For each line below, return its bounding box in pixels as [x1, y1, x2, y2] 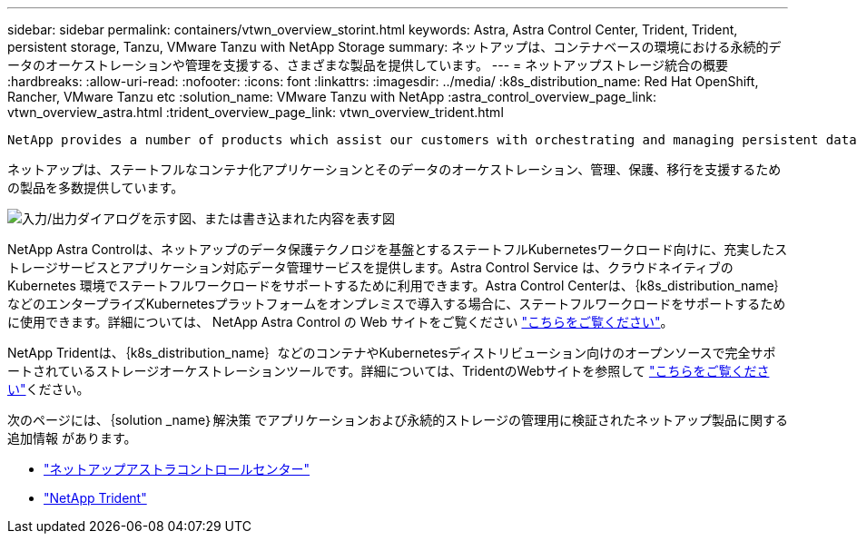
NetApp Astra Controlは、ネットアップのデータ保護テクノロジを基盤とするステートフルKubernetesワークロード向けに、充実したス [7, 241, 788, 257]
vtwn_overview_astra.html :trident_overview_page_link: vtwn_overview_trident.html [7, 104, 504, 120]
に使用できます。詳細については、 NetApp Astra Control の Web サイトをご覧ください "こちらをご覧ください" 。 [7, 314, 674, 330]
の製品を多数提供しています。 [7, 180, 184, 195]
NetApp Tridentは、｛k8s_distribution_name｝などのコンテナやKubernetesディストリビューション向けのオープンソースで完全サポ [7, 345, 776, 360]
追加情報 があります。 [7, 430, 137, 446]
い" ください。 [7, 381, 90, 397]
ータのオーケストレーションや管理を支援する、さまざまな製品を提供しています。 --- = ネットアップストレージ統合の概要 [7, 57, 729, 73]
